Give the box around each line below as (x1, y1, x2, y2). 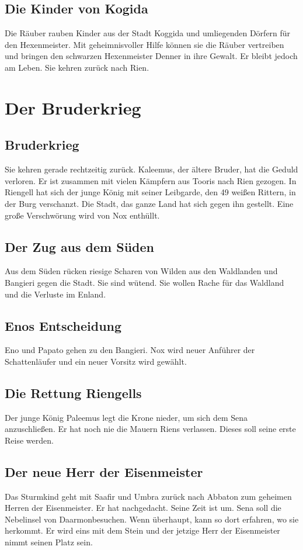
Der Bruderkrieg (5, 95, 141, 119)
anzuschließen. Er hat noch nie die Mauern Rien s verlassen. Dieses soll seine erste (5, 423, 296, 435)
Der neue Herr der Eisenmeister (5, 462, 203, 480)
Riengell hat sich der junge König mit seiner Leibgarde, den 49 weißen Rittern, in (5, 186, 296, 198)
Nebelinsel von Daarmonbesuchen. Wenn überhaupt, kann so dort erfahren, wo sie (5, 513, 299, 525)
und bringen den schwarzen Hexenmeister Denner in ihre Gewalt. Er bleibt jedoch (5, 50, 298, 62)
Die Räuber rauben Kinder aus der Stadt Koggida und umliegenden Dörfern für (5, 27, 291, 39)
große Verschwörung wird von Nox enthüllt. (5, 209, 160, 221)
